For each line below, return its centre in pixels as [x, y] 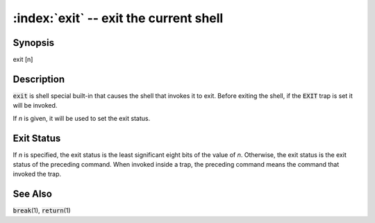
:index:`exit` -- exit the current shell [118, 18]
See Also [32, 194]
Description [39, 79]
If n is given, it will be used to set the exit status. [82, 118]
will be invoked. [35, 106]
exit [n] [23, 60]
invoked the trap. [37, 174]
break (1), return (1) [42, 210]
